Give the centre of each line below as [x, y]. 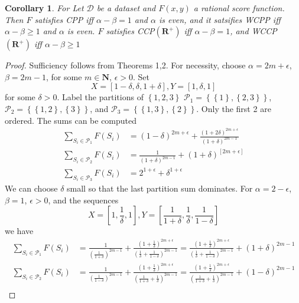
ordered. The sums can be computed [71, 120]
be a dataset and [126, 8]
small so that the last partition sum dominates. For [160, 188]
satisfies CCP [130, 31]
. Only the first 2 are [234, 108]
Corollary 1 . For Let [44, 8]
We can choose [31, 188]
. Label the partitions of [100, 97]
